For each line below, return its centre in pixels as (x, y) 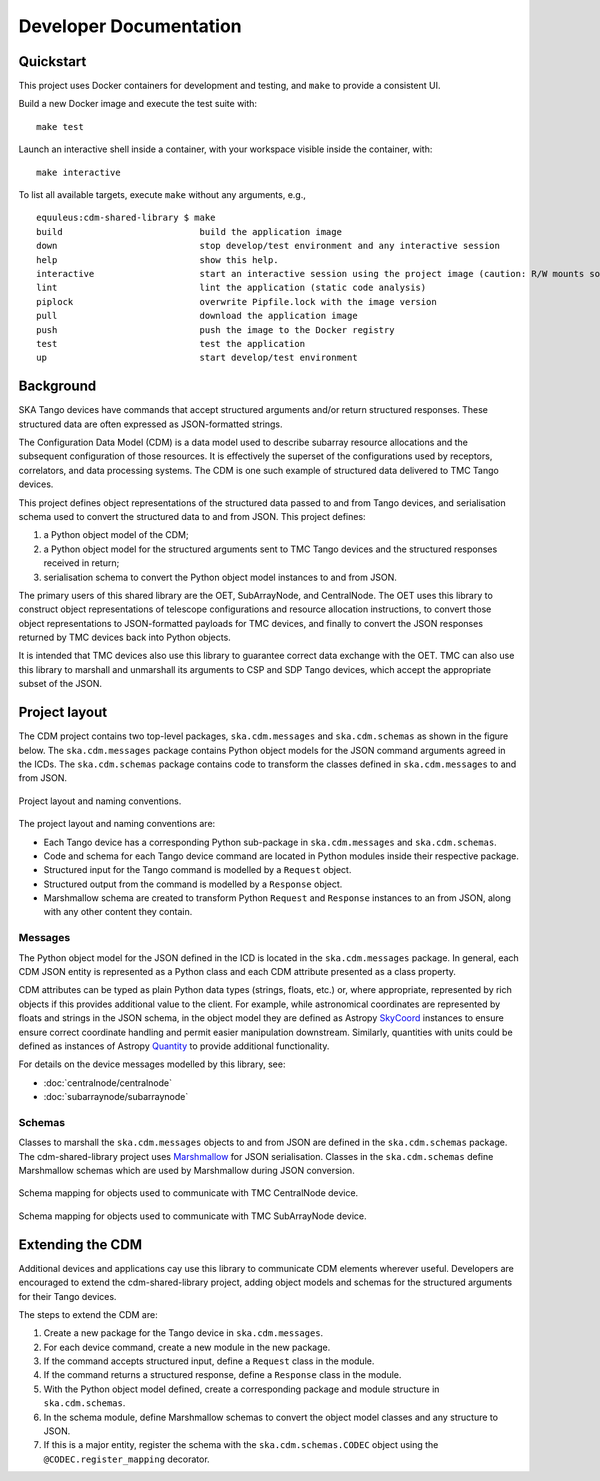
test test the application (170, 343)
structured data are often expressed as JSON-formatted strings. (150, 424)
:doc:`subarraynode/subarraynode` (116, 1097)
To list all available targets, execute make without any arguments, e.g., (162, 195)
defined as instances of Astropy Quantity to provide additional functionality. (174, 1046)
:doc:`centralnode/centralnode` (107, 1082)
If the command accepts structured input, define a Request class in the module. (209, 1361)
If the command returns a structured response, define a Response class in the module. (222, 1375)
